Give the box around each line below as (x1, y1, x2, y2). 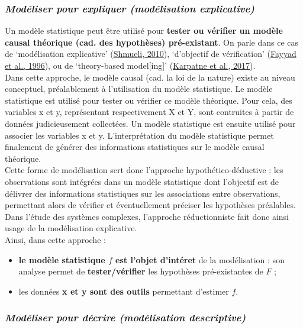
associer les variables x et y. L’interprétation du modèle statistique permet (5, 129, 274, 141)
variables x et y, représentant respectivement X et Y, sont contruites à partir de (5, 106, 294, 118)
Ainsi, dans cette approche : (5, 233, 106, 245)
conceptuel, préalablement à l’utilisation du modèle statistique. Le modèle (5, 82, 273, 95)
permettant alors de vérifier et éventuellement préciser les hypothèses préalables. (5, 199, 296, 211)
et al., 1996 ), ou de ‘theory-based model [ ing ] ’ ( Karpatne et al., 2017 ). (5, 59, 256, 71)
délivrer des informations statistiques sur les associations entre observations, (5, 187, 281, 199)
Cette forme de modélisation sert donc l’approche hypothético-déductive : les (5, 164, 283, 176)
